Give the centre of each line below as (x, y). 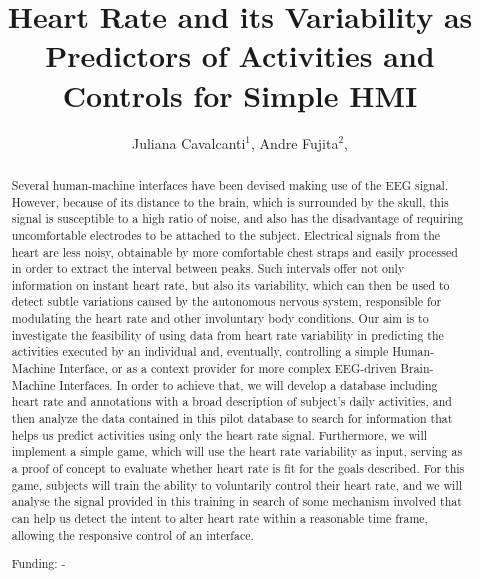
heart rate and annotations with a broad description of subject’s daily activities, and (231, 401)
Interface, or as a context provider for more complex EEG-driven (228, 368)
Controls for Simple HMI (240, 94)
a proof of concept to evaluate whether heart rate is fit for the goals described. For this (238, 468)
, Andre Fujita (295, 142)
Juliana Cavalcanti (188, 142)
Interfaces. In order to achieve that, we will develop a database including (248, 384)
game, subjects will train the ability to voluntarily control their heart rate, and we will (237, 484)
